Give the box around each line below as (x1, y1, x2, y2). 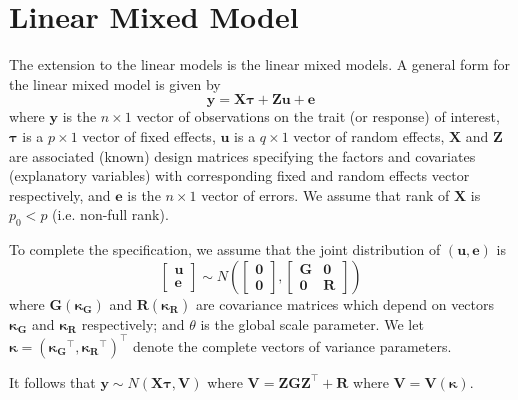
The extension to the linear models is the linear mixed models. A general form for (9, 54, 510, 75)
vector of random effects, (293, 125, 445, 146)
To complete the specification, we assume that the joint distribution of (9, 239, 441, 260)
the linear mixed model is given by (9, 73, 221, 94)
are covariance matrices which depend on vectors (195, 293, 495, 314)
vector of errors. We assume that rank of (201, 184, 450, 205)
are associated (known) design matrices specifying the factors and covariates (9, 145, 476, 166)
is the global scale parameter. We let (200, 313, 424, 334)
